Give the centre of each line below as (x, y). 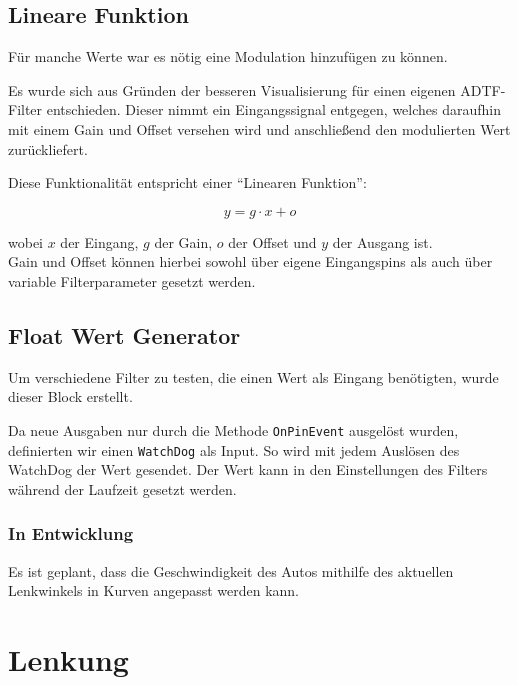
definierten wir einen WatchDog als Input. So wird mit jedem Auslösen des (234, 449)
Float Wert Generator (124, 334)
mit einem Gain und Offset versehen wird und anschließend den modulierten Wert (259, 128)
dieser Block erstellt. (70, 396)
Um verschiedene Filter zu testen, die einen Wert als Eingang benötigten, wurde (253, 376)
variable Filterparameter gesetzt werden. (132, 280)
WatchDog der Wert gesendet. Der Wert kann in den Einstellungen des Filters (248, 469)
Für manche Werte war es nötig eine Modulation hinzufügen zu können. (228, 56)
